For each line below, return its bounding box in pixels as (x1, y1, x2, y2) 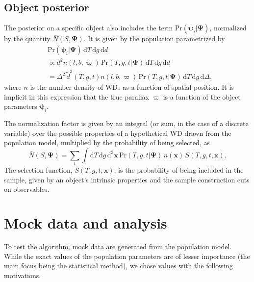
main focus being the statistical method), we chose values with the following (4, 260, 233, 271)
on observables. (4, 184, 50, 194)
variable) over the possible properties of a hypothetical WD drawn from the (4, 128, 231, 138)
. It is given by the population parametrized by (83, 33, 225, 44)
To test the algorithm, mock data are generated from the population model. (4, 241, 232, 252)
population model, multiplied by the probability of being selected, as (4, 137, 210, 148)
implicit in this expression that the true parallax (4, 91, 149, 102)
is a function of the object (163, 91, 241, 102)
